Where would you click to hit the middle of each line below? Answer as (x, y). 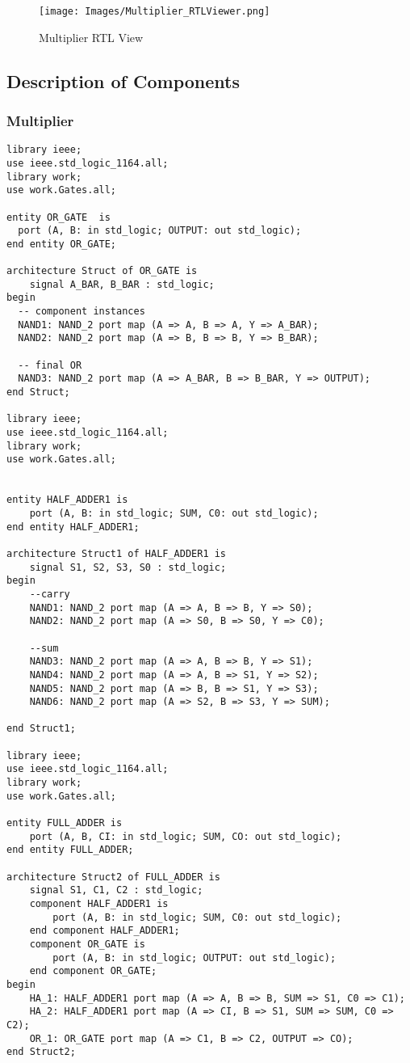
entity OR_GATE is (59, 217)
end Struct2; (41, 1052)
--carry (50, 594)
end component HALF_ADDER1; (105, 931)
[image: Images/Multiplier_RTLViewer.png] (155, 11)
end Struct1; (41, 729)
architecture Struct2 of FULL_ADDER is (113, 877)
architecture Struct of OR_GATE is (102, 271)
